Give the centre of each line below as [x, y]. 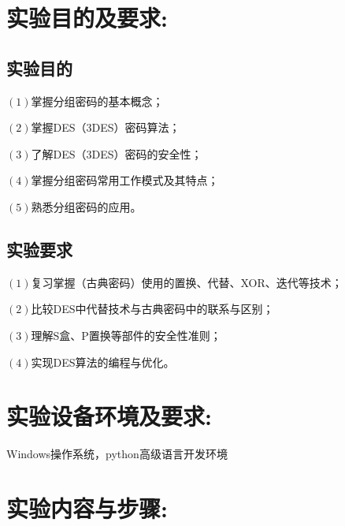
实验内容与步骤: [87, 508]
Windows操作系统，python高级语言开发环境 [117, 454]
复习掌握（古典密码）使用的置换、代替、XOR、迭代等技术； [187, 282]
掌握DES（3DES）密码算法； [106, 127]
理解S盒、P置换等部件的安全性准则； [126, 335]
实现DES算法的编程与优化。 [103, 362]
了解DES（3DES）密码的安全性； [117, 153]
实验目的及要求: [87, 18]
